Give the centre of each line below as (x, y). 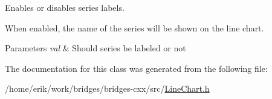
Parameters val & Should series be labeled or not (96, 48)
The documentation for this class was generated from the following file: (136, 68)
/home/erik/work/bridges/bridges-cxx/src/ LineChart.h (107, 88)
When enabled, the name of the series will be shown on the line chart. (134, 27)
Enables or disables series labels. (65, 7)
